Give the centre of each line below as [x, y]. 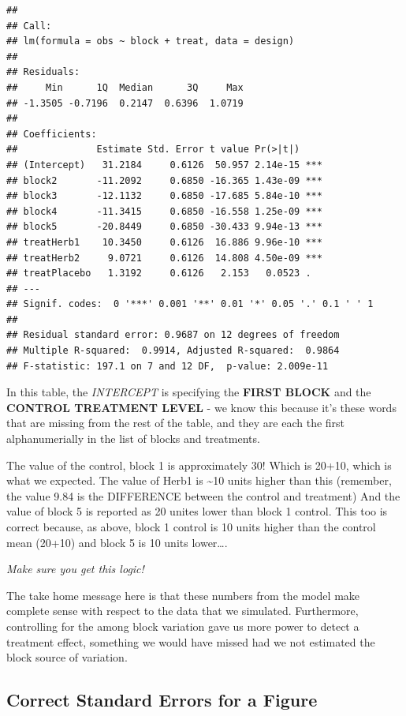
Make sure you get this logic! [75, 569]
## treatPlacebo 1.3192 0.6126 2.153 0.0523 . [159, 274]
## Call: [29, 26]
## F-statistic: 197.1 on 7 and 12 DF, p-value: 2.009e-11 [168, 366]
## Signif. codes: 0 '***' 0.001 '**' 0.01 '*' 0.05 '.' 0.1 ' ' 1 [190, 304]
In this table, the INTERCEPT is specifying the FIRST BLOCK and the [189, 392]
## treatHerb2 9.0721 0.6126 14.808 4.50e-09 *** [164, 258]
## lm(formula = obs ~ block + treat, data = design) [151, 41]
